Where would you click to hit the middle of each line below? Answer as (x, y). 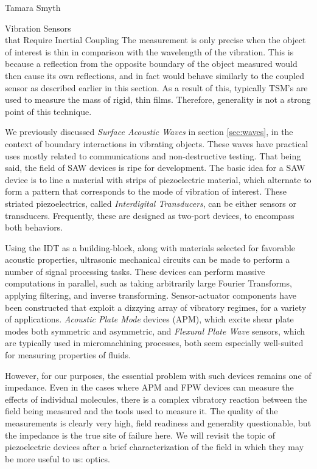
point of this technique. (48, 111)
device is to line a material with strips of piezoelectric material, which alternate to (158, 179)
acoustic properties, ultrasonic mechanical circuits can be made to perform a (148, 259)
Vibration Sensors (38, 28)
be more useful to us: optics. (57, 458)
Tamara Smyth (33, 7)
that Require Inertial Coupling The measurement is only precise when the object (155, 40)
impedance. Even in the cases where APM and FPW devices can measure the (149, 387)
